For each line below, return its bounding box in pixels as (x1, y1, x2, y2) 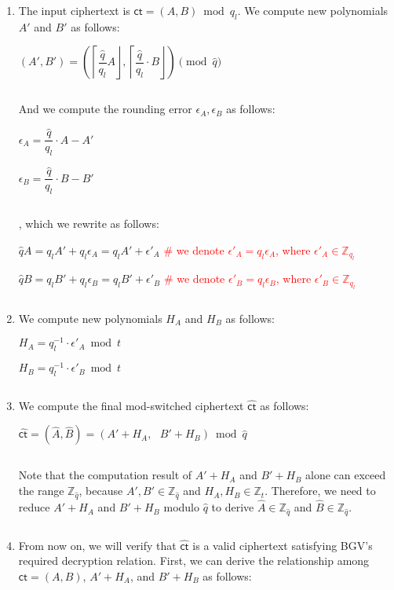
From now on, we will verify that (18, 537, 177, 553)
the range (18, 482, 64, 499)
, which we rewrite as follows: (18, 215, 159, 232)
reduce (18, 499, 50, 515)
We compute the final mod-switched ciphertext (18, 397, 244, 413)
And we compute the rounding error (18, 101, 192, 117)
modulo (163, 499, 200, 515)
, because (78, 482, 123, 499)
